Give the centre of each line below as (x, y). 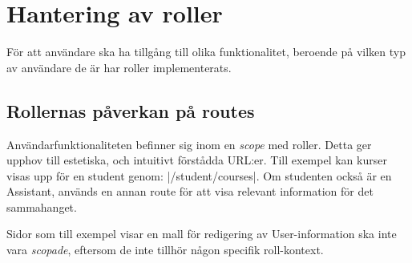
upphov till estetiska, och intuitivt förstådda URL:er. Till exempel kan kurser (197, 160)
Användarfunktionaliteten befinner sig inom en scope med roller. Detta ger (189, 144)
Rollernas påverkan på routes (131, 110)
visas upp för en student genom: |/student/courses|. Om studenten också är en (199, 175)
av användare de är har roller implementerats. (119, 67)
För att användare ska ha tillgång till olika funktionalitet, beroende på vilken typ (206, 52)
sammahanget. (42, 206)
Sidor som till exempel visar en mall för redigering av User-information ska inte (202, 234)
